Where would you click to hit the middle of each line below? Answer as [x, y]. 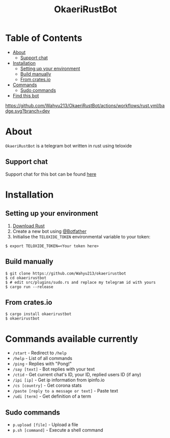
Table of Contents [44, 38]
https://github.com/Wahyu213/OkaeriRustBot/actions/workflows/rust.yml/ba [85, 105]
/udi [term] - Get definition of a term [52, 396]
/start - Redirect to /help [40, 353]
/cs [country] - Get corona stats [47, 385]
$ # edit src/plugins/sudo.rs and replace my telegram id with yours [81, 282]
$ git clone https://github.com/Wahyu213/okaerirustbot [66, 273]
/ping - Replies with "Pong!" [42, 364]
